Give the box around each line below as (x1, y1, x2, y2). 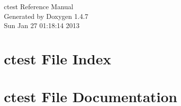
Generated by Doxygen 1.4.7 (4, 11, 88, 21)
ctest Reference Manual (4, 1, 74, 11)
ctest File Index (4, 48, 111, 68)
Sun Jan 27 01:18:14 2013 (4, 20, 80, 30)
